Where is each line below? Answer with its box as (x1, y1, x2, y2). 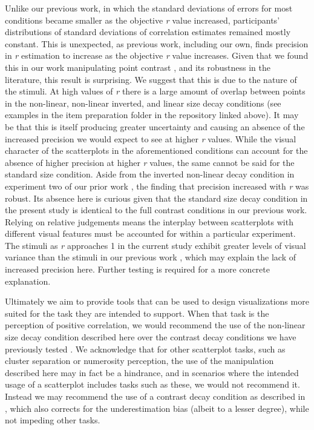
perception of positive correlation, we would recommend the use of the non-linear (5, 319, 306, 331)
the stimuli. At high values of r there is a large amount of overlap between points (5, 85, 306, 98)
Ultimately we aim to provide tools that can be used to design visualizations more (5, 295, 309, 308)
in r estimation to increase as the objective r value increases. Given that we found (5, 49, 309, 62)
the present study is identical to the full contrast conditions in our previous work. (5, 203, 307, 216)
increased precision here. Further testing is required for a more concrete (5, 263, 270, 276)
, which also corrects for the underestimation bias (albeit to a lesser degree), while (5, 402, 309, 414)
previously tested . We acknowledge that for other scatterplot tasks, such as (5, 342, 286, 355)
